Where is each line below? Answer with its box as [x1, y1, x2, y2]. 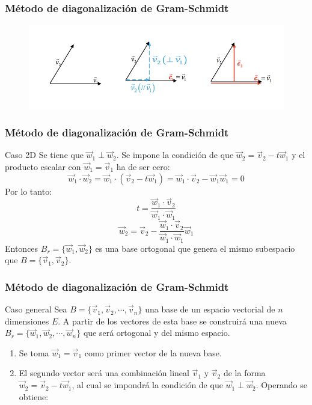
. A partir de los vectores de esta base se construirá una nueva [58, 314, 287, 327]
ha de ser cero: [116, 160, 170, 172]
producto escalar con [5, 160, 81, 172]
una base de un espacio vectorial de [145, 303, 275, 315]
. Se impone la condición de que [116, 148, 234, 161]
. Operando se [255, 379, 307, 391]
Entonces [5, 242, 38, 254]
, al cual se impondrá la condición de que [72, 379, 223, 391]
